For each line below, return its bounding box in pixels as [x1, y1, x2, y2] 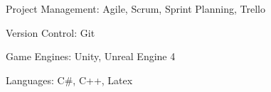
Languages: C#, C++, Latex [6, 72, 133, 87]
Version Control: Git [6, 25, 95, 40]
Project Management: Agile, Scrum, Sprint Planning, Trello [6, 1, 265, 16]
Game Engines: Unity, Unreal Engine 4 [6, 49, 176, 64]
